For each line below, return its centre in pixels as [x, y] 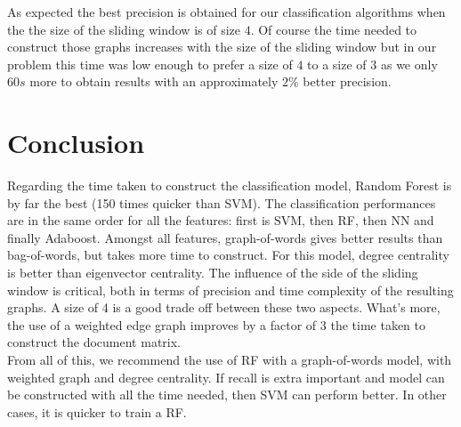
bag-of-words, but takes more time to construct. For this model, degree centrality [228, 255]
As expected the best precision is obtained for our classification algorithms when [226, 12]
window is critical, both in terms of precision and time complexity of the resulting [230, 290]
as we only [409, 64]
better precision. [347, 81]
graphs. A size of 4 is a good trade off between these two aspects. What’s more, [224, 307]
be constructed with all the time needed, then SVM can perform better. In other [227, 395]
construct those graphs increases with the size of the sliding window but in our [222, 47]
